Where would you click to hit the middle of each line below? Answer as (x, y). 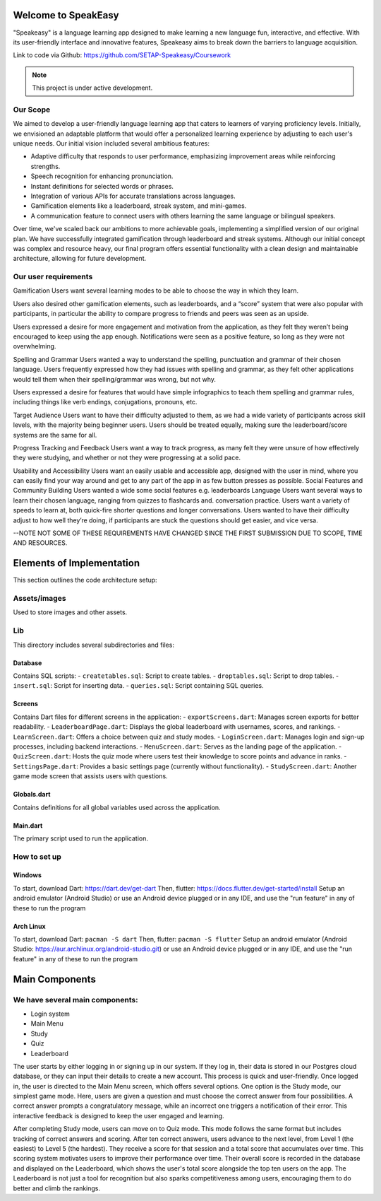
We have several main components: (75, 1000)
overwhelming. (35, 346)
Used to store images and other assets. (70, 612)
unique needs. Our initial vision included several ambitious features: (111, 143)
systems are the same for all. (55, 435)
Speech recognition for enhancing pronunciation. (102, 176)
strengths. (46, 166)
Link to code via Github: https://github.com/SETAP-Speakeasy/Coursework (122, 55)
